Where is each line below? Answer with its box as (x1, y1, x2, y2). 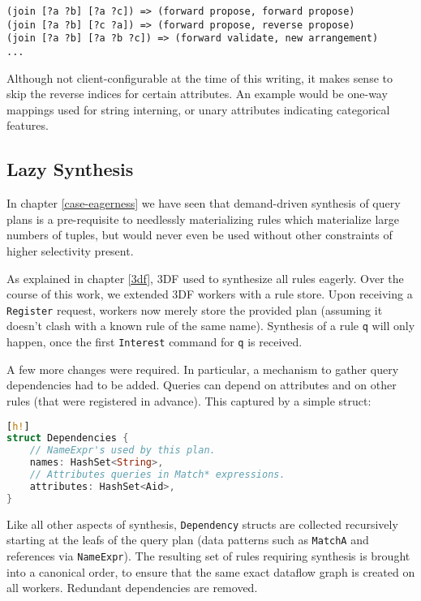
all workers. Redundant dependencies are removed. (6, 579, 258, 596)
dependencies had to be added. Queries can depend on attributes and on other (6, 376, 397, 393)
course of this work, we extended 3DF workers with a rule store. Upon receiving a (6, 285, 413, 303)
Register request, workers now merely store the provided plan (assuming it (6, 301, 383, 318)
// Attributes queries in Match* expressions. (29, 469, 286, 481)
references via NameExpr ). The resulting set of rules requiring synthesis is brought (6, 547, 410, 564)
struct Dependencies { (6, 432, 129, 444)
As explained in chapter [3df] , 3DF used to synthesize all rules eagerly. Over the (6, 269, 404, 286)
